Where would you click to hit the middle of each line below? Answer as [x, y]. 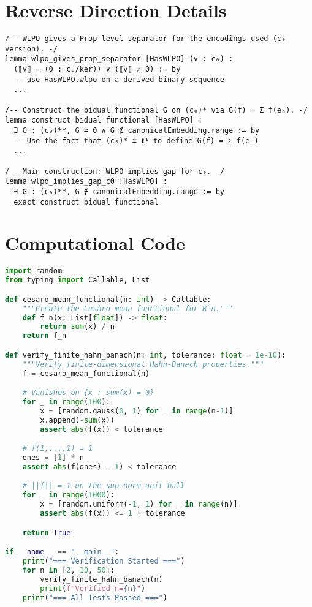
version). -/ [31, 49]
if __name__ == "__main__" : [62, 552]
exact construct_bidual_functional [86, 202]
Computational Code [95, 243]
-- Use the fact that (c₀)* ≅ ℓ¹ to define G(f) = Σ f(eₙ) [136, 141]
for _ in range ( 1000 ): [69, 495]
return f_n [44, 336]
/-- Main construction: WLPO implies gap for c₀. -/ [115, 171]
